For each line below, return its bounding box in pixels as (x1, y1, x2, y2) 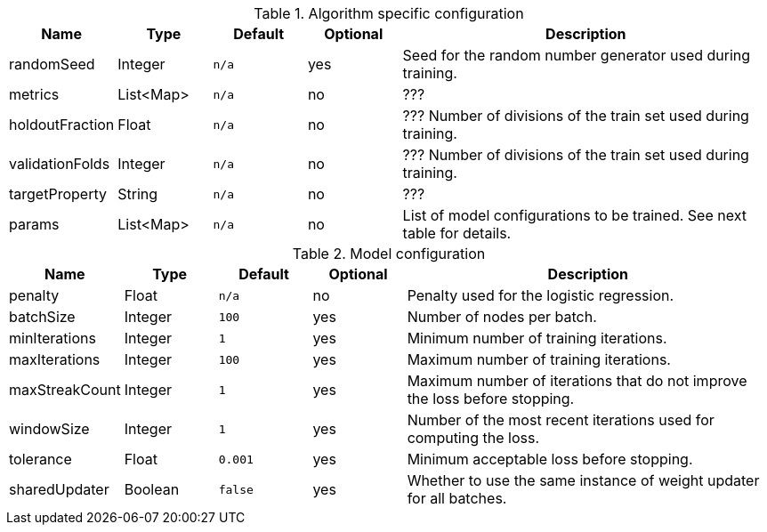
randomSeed (9, 55, 95, 73)
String (117, 185, 158, 203)
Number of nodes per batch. (407, 308, 597, 326)
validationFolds (9, 155, 110, 173)
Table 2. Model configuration (292, 245, 486, 262)
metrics (9, 85, 60, 103)
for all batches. (407, 489, 507, 507)
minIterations (9, 329, 96, 347)
